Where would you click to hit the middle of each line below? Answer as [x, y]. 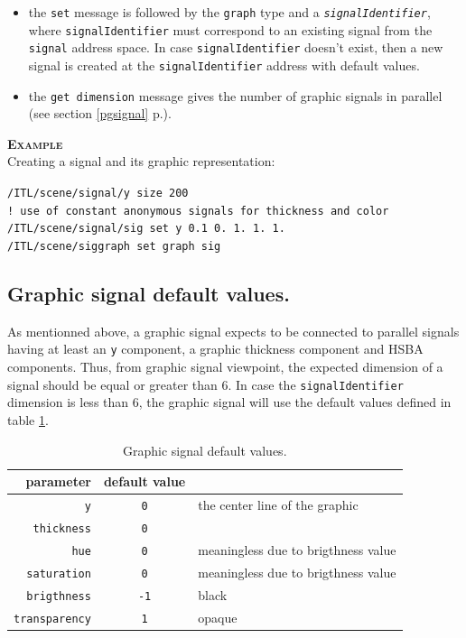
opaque [218, 617]
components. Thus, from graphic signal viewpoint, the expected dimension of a [225, 367]
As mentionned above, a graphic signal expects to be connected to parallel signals [233, 331]
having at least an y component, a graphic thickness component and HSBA [215, 349]
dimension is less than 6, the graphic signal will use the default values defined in [229, 402]
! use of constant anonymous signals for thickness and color [198, 211]
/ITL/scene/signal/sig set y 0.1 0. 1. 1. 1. [146, 229]
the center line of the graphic [278, 505]
